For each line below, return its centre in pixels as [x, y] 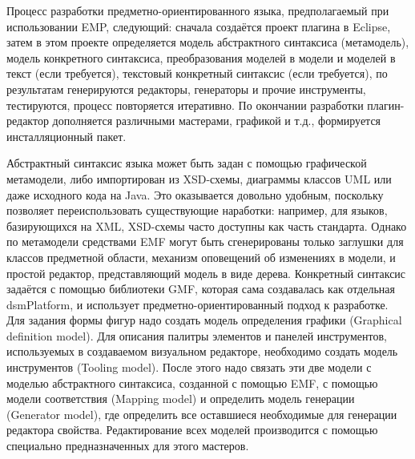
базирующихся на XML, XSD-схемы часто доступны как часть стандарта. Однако [207, 225]
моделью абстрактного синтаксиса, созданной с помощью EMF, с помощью [192, 382]
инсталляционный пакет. [66, 136]
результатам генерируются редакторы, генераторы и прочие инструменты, [186, 89]
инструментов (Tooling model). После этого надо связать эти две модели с [189, 367]
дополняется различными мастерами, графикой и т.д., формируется [217, 121]
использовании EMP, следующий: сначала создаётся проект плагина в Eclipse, [199, 26]
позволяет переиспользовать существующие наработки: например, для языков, [197, 210]
